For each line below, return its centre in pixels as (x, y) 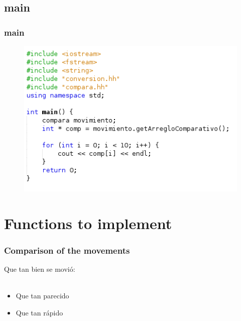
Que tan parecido (42, 296)
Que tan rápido (39, 312)
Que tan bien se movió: (40, 269)
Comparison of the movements (67, 250)
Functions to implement (88, 223)
